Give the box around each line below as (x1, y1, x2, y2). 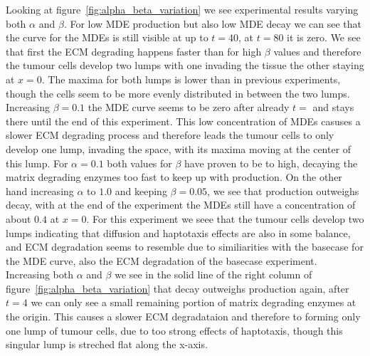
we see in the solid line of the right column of (115, 267, 312, 282)
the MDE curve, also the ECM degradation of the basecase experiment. (6, 253, 317, 268)
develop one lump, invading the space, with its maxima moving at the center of (6, 141, 351, 156)
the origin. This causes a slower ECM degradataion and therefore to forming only (6, 309, 361, 324)
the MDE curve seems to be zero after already (88, 100, 290, 115)
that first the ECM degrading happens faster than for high (6, 43, 262, 58)
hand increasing (6, 183, 74, 198)
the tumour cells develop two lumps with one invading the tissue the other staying (6, 58, 364, 73)
